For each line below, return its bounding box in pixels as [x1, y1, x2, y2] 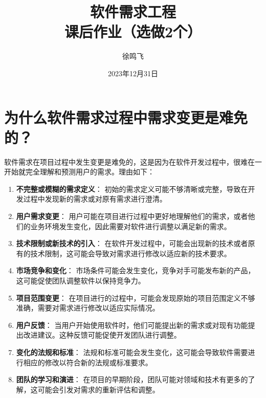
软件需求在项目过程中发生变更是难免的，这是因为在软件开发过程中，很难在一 [4, 156, 262, 167]
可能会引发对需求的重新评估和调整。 [37, 384, 160, 394]
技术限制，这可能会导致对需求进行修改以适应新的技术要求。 [30, 248, 231, 258]
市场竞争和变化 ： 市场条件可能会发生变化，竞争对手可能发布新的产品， [16, 265, 255, 276]
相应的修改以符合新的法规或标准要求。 [23, 357, 152, 367]
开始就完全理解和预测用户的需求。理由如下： [4, 166, 154, 177]
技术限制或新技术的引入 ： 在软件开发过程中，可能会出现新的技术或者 [16, 238, 248, 249]
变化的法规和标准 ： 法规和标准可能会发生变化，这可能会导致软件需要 [16, 346, 248, 357]
